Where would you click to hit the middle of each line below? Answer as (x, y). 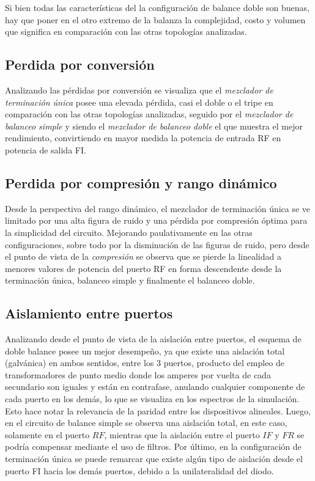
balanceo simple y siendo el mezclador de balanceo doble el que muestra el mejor (154, 126)
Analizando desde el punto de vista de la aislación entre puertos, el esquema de (153, 339)
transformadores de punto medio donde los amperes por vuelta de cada (138, 374)
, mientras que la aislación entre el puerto (182, 434)
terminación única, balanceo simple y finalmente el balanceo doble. (130, 280)
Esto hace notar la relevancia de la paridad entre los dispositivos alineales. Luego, (158, 410)
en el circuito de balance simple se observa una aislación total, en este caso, (146, 423)
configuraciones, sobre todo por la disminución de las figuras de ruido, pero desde (157, 244)
